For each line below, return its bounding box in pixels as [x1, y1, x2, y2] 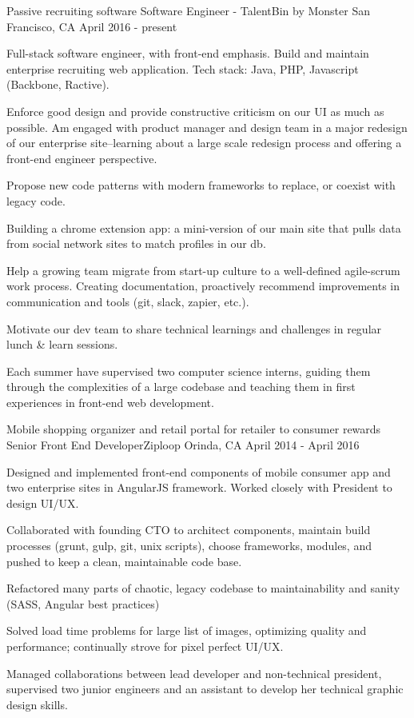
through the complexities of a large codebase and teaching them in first [6, 378, 356, 395]
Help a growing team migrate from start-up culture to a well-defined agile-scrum [6, 261, 400, 278]
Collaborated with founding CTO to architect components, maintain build [6, 521, 371, 538]
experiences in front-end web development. [6, 393, 214, 410]
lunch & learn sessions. [6, 336, 118, 353]
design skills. [6, 696, 68, 712]
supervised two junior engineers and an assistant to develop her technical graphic [6, 680, 404, 697]
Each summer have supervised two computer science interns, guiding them [6, 362, 371, 379]
